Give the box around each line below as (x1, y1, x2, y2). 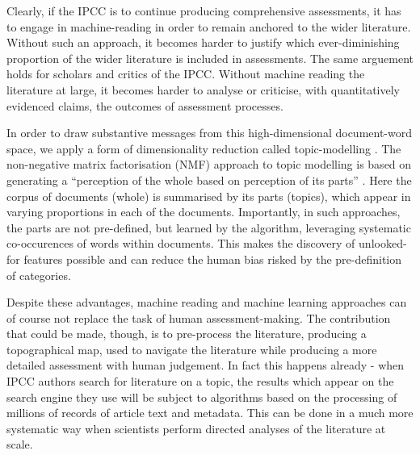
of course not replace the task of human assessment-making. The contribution (6, 309, 391, 326)
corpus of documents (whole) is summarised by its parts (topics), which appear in (6, 187, 411, 204)
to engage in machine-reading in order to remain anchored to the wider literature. (6, 18, 411, 35)
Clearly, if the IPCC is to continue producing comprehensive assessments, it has (6, 2, 401, 19)
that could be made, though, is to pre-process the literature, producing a (6, 325, 367, 342)
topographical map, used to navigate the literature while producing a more (6, 340, 377, 357)
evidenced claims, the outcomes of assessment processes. (6, 97, 283, 114)
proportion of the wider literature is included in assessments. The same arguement (6, 49, 414, 66)
